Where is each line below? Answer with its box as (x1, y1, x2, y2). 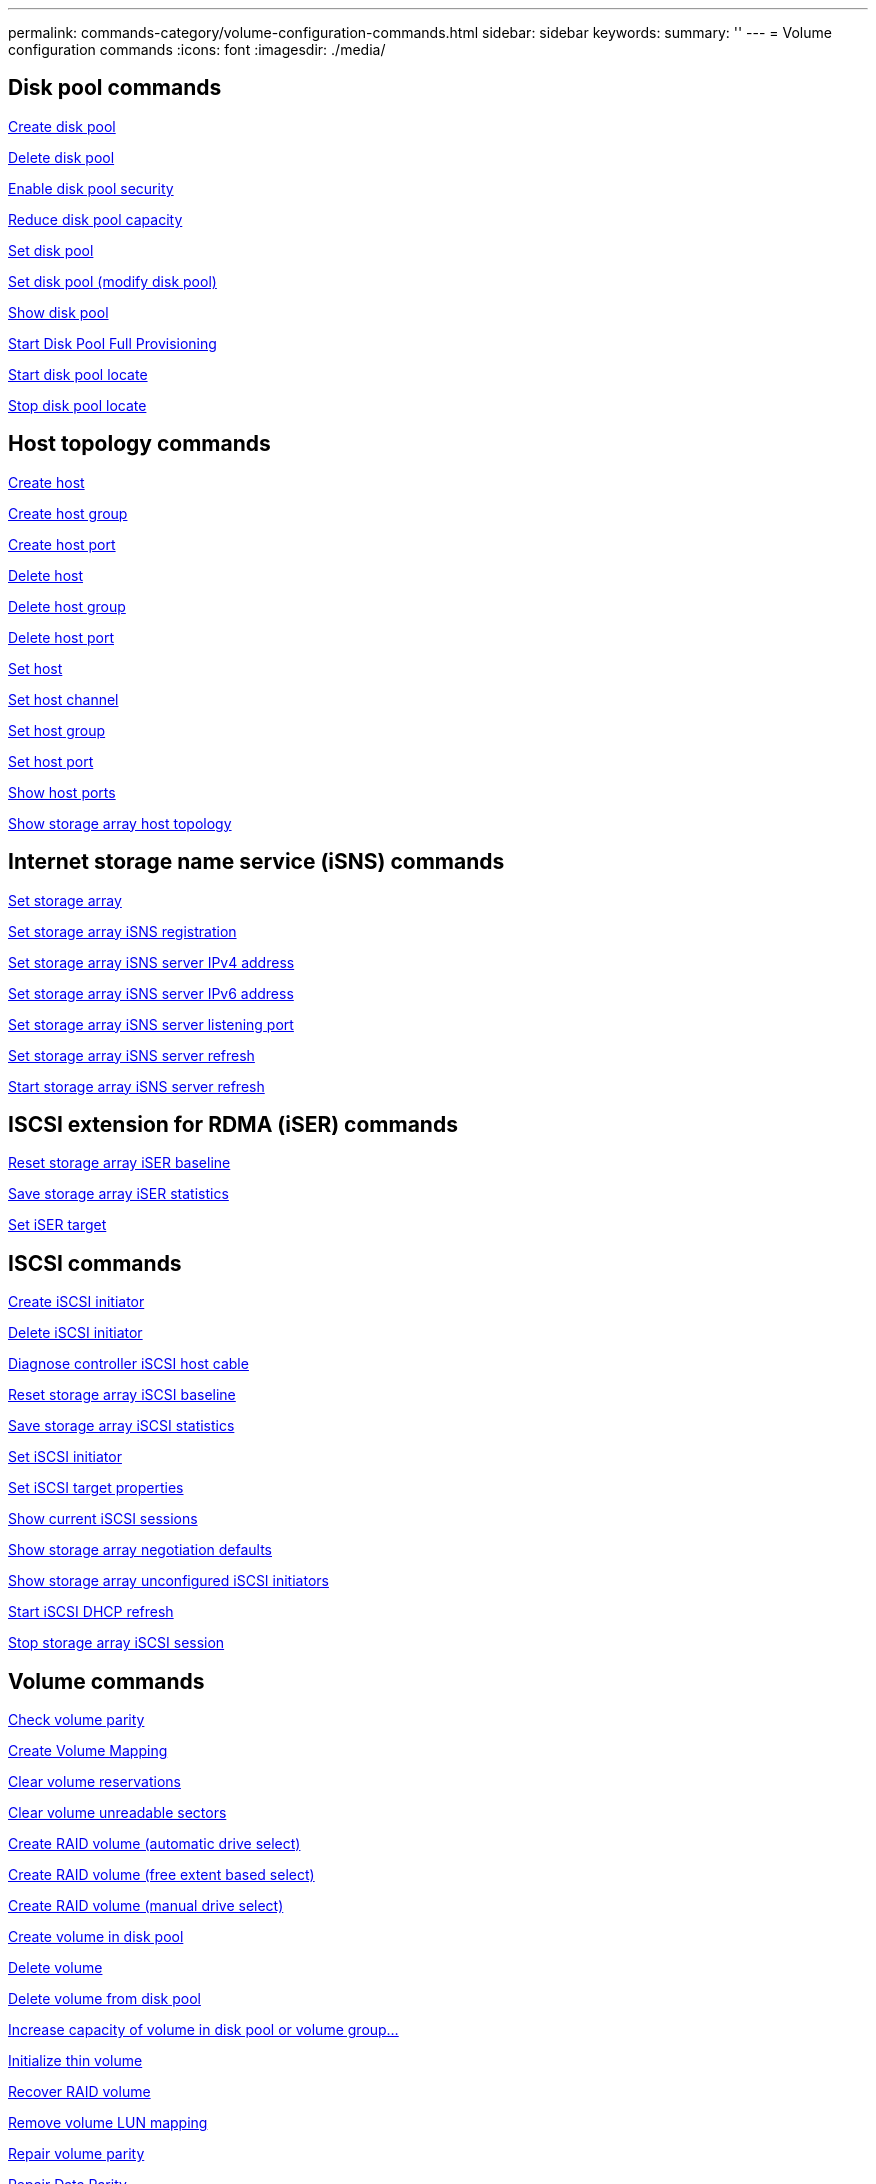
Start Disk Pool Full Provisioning (8, 334, 217, 352)
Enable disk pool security (8, 179, 174, 197)
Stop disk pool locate (8, 396, 147, 414)
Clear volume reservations (8, 1773, 181, 1791)
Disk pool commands (8, 75, 222, 101)
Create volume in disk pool (8, 1928, 184, 1946)
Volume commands (8, 1668, 205, 1694)
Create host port (8, 535, 116, 553)
